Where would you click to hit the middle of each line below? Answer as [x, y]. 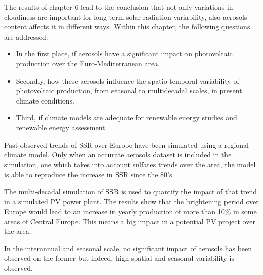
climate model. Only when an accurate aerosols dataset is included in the [118, 154]
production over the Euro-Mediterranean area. [88, 63]
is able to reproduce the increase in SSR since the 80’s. [89, 174]
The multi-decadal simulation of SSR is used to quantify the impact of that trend [131, 191]
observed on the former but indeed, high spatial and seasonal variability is [119, 258]
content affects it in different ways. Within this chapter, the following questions [127, 27]
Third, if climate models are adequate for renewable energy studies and [126, 117]
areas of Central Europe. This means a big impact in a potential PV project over [130, 221]
